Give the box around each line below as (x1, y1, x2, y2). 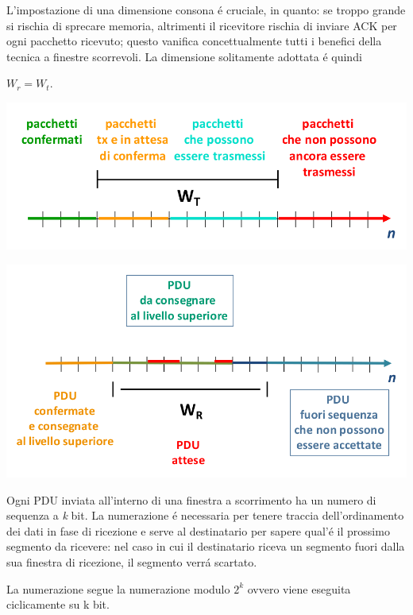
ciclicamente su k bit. (6, 596, 110, 613)
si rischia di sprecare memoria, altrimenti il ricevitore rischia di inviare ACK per (6, 17, 397, 33)
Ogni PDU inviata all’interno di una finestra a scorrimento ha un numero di (6, 491, 376, 508)
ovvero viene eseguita (247, 580, 351, 597)
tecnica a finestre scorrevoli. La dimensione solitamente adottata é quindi (6, 48, 362, 64)
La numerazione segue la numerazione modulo (6, 580, 230, 597)
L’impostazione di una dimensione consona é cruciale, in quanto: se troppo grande (6, 2, 406, 17)
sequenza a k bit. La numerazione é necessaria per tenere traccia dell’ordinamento (6, 507, 404, 524)
